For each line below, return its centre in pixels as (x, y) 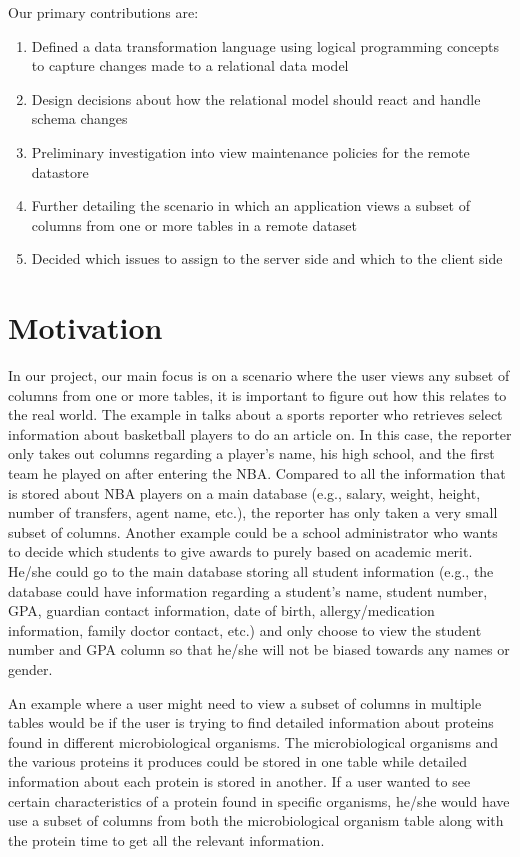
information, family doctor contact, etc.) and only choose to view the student (245, 629)
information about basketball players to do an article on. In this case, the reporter (260, 433)
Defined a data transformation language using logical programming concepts (265, 45)
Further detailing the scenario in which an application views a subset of (250, 205)
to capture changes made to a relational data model (190, 65)
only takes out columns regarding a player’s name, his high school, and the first (251, 453)
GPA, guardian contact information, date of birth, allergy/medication (221, 610)
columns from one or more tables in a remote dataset (194, 224)
